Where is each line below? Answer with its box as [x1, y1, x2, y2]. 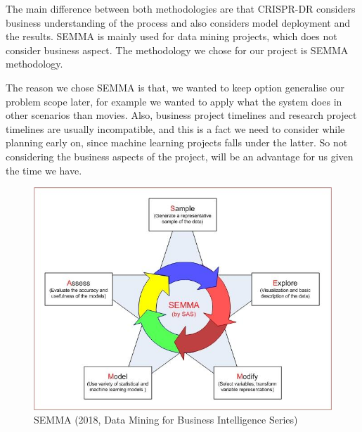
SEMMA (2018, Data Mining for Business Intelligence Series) [34, 412, 298, 427]
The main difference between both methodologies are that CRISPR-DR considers [6, 1, 356, 15]
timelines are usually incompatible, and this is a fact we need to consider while [6, 121, 345, 136]
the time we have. [6, 163, 82, 177]
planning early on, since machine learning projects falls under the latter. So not [6, 135, 348, 150]
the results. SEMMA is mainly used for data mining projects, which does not [6, 29, 337, 44]
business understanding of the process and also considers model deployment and [6, 15, 351, 30]
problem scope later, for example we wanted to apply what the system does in [6, 94, 342, 108]
